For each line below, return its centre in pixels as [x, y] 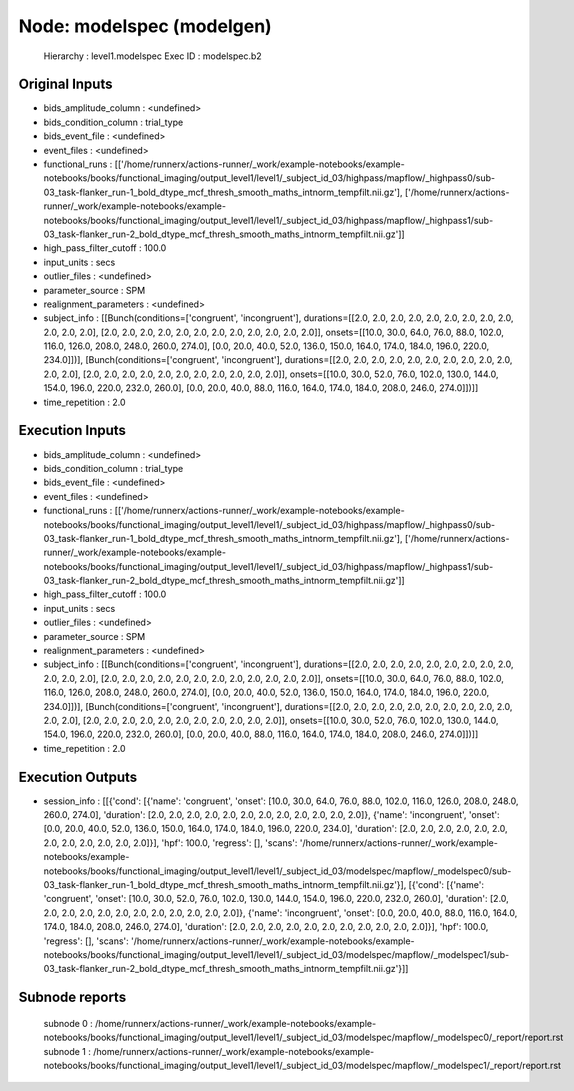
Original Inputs [65, 84]
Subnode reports [72, 997]
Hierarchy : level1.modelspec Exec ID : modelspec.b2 [152, 56]
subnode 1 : [67, 1051]
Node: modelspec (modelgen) [145, 26]
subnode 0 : [68, 1023]
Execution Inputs [72, 430]
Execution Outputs [78, 776]
